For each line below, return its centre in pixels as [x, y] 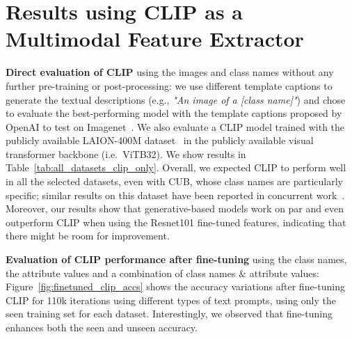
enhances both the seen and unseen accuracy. [102, 327]
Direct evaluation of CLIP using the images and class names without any [170, 72]
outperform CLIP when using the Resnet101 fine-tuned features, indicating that [176, 222]
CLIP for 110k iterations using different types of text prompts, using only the [171, 300]
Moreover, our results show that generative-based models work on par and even [175, 208]
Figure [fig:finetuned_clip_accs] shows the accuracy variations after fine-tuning [175, 286]
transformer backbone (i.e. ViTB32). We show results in [126, 153]
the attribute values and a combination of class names [121, 273]
